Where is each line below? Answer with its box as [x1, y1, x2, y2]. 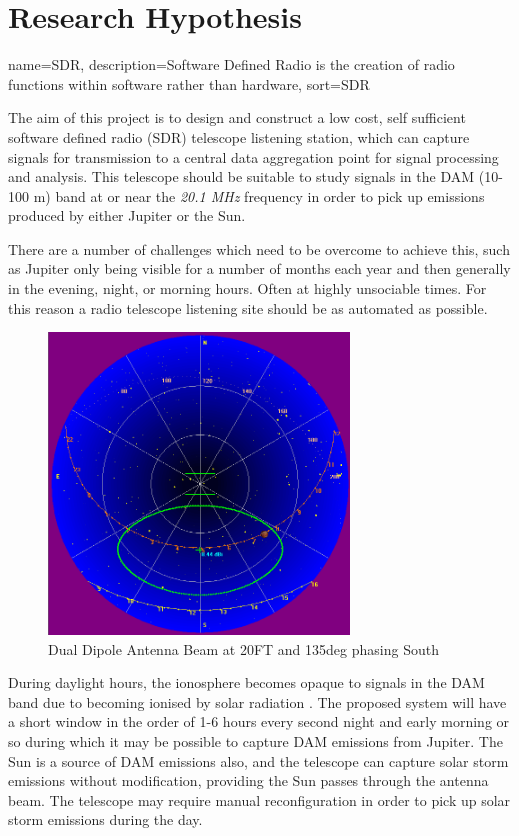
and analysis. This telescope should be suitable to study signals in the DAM [8, 166, 475, 187]
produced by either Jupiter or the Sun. [8, 205, 246, 226]
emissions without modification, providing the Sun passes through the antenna [8, 770, 489, 791]
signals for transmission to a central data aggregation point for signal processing [8, 146, 499, 167]
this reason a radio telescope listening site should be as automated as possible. [8, 297, 488, 318]
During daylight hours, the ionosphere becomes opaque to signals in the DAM [8, 672, 485, 693]
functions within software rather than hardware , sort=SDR [8, 73, 370, 94]
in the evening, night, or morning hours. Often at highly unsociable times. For [8, 278, 487, 299]
